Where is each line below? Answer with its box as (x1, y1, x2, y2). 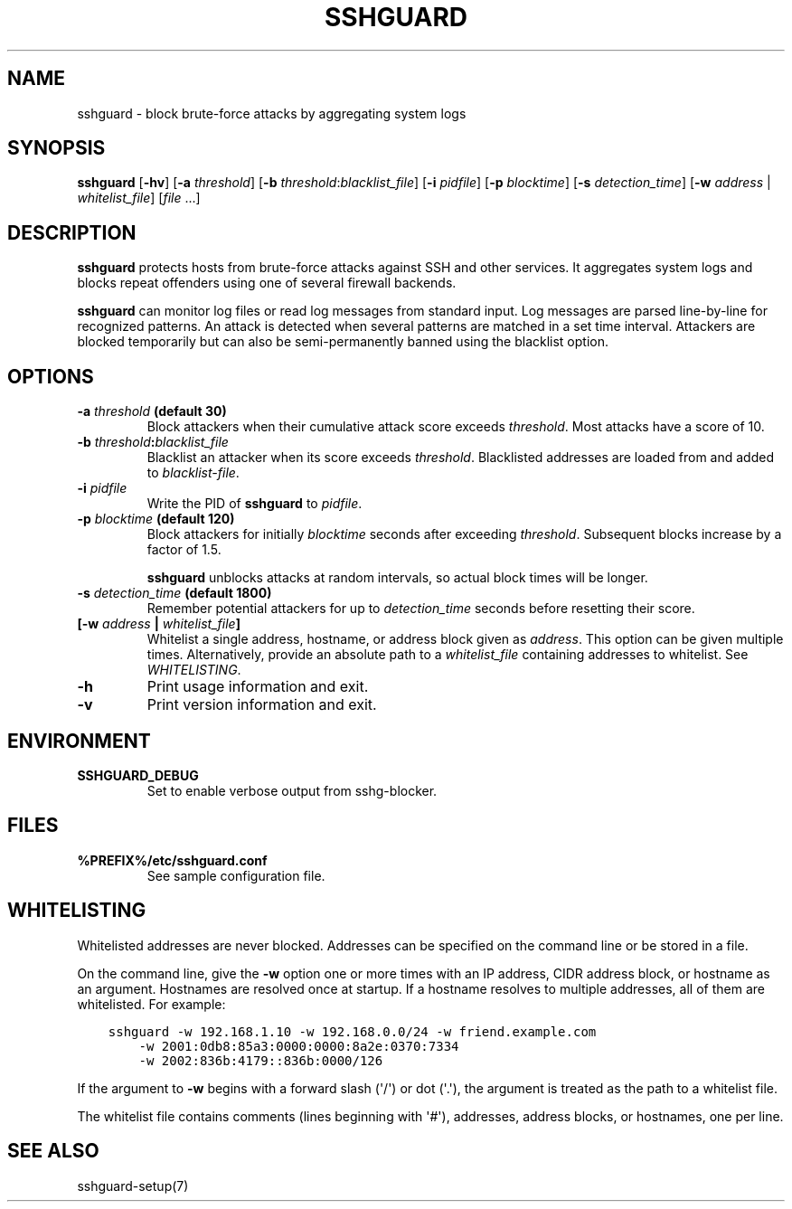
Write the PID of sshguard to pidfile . (146, 496, 363, 512)
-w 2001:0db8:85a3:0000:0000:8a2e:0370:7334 (138, 1038, 459, 1053)
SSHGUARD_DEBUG (77, 767, 199, 783)
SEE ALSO (7, 1139, 99, 1163)
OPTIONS (7, 364, 94, 388)
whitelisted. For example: (77, 996, 226, 1012)
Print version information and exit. (146, 695, 377, 714)
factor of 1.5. (146, 542, 222, 558)
